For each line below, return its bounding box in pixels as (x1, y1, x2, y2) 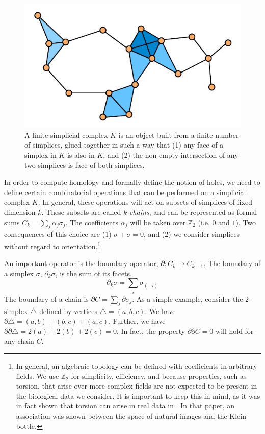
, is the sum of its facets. (55, 268, 132, 278)
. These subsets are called (41, 207, 121, 218)
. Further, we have (108, 316, 166, 326)
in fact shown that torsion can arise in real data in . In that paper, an (16, 400, 234, 411)
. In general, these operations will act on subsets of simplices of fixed (38, 197, 252, 207)
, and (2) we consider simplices (144, 229, 240, 239)
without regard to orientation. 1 (4, 239, 101, 251)
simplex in (24, 150, 57, 160)
